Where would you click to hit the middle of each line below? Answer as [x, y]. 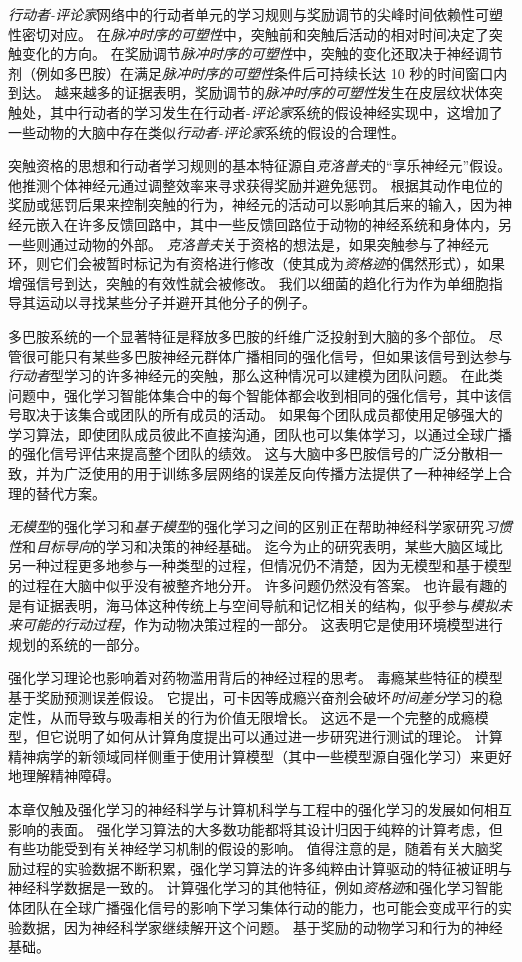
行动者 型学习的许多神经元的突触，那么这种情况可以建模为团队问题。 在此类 [255, 375]
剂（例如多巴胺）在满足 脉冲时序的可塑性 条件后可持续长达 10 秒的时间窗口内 [258, 72]
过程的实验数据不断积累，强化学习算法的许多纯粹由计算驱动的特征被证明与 [266, 867]
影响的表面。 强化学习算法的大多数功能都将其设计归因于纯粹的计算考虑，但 [255, 828]
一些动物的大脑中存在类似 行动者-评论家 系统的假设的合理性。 [207, 131]
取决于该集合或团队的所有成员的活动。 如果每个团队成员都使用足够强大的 [262, 414]
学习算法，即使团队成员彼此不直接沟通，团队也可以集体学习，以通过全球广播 [260, 433]
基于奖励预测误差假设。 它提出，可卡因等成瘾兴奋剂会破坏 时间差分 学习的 [248, 697]
